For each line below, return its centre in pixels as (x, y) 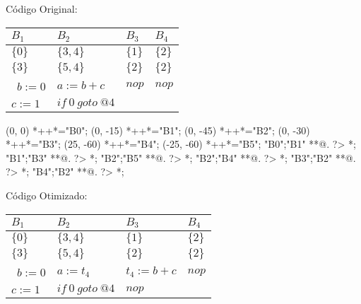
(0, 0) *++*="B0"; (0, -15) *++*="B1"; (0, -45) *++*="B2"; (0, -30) (158, 130)
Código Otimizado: (47, 195)
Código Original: (42, 8)
